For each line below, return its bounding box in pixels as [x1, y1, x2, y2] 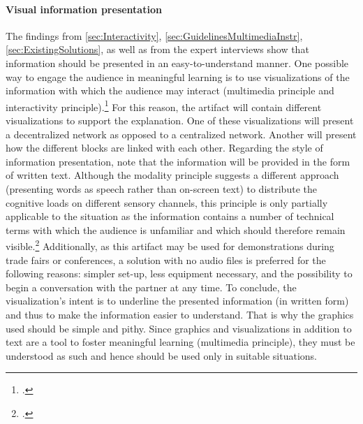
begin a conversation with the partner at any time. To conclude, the [6, 279, 297, 294]
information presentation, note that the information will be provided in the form [6, 154, 350, 168]
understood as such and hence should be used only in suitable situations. [6, 348, 317, 363]
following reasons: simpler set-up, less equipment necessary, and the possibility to [6, 266, 353, 281]
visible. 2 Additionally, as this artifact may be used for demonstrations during [6, 237, 334, 254]
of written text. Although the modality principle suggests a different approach [6, 168, 339, 182]
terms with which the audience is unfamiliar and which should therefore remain [6, 222, 346, 237]
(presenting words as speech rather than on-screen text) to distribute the [6, 181, 317, 196]
